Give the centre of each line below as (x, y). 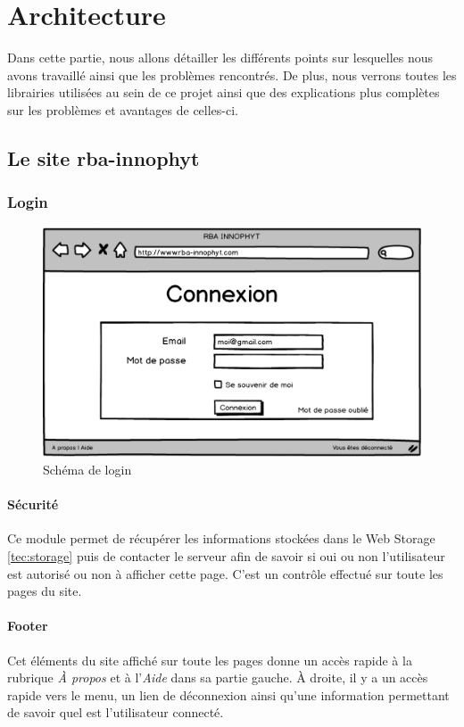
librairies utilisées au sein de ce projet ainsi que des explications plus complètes (224, 92)
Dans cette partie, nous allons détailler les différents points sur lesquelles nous (220, 58)
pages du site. (45, 591)
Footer (28, 626)
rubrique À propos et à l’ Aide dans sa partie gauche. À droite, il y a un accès (218, 677)
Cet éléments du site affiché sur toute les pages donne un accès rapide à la (210, 660)
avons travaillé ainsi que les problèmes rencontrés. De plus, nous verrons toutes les (232, 74)
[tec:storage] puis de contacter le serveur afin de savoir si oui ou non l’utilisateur (226, 556)
